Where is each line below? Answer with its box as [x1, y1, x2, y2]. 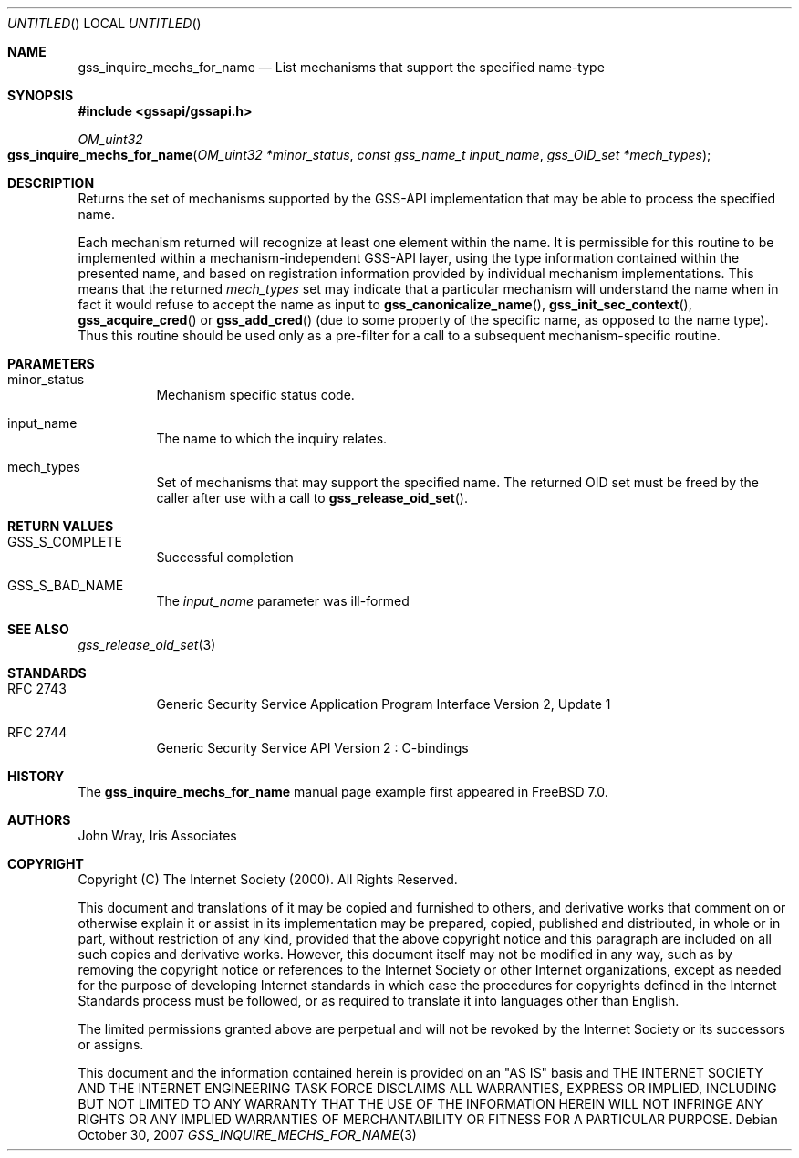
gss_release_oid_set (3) [78, 637, 216, 652]
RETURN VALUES [7, 518, 114, 534]
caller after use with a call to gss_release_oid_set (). [156, 490, 468, 506]
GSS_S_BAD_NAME [7, 578, 124, 593]
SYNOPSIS [7, 88, 74, 103]
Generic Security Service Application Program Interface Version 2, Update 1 [156, 696, 611, 712]
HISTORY [7, 768, 65, 784]
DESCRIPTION [7, 175, 95, 191]
